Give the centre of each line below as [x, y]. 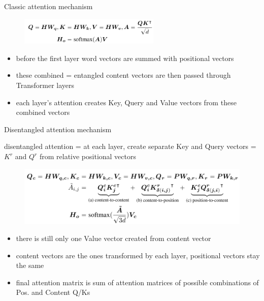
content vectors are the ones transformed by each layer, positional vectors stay [138, 255]
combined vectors [43, 112]
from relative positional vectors [88, 156]
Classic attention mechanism [48, 6]
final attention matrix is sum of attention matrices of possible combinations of [137, 282]
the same [30, 265]
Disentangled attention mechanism [58, 129]
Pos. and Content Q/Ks [53, 292]
